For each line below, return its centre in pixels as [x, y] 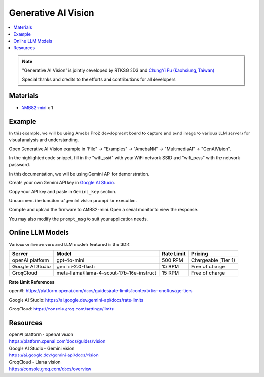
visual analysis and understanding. [44, 140]
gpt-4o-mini [70, 260]
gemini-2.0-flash [76, 266]
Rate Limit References [32, 282]
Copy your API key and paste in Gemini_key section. [63, 192]
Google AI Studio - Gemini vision [42, 348]
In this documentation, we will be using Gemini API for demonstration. [79, 174]
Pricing [199, 253]
